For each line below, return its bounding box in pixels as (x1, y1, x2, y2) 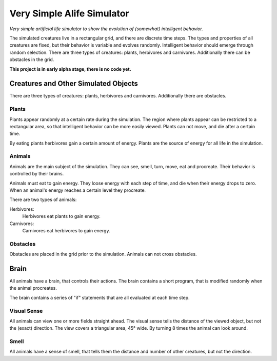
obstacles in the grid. (9, 56, 54, 63)
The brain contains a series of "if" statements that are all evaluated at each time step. (9, 294, 190, 300)
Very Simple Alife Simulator (9, 8, 129, 19)
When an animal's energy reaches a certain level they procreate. (9, 187, 146, 193)
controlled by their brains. (9, 171, 64, 177)
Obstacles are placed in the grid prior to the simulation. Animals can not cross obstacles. (9, 251, 197, 257)
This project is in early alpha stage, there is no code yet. (9, 66, 131, 72)
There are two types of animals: (9, 196, 77, 203)
